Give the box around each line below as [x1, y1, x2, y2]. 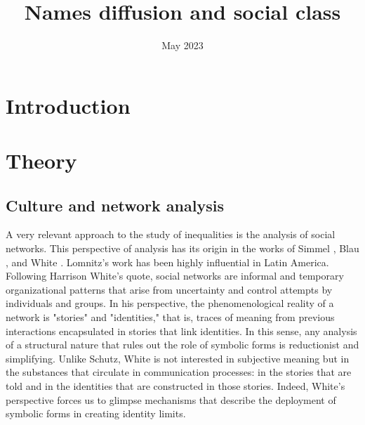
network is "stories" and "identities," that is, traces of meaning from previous [6, 310, 335, 325]
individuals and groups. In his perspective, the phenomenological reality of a [6, 296, 334, 310]
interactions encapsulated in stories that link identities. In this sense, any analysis [6, 323, 357, 338]
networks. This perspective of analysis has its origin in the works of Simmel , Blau [6, 241, 359, 256]
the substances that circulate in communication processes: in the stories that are [6, 365, 352, 379]
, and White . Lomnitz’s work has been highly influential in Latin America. [6, 254, 329, 269]
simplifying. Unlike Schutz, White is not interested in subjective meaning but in [6, 351, 350, 365]
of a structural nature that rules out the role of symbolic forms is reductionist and [6, 337, 359, 352]
